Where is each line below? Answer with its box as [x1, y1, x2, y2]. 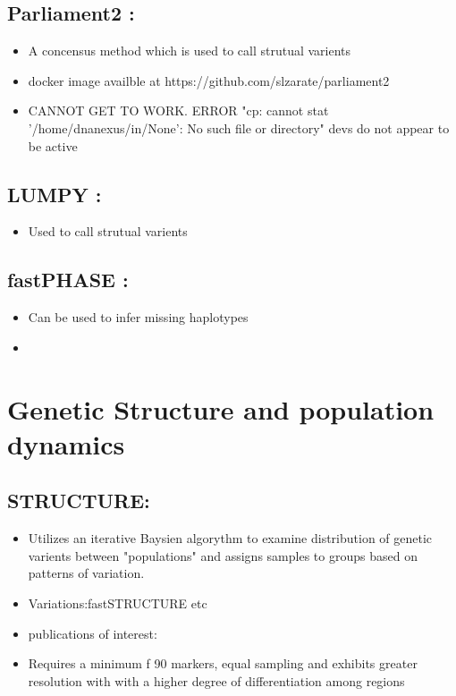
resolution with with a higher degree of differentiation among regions [28, 671, 405, 690]
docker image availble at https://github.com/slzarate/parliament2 [28, 71, 390, 89]
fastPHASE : [7, 266, 129, 293]
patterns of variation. [28, 564, 145, 582]
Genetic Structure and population [7, 390, 435, 427]
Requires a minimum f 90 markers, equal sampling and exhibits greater [28, 654, 418, 673]
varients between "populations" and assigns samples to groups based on [28, 546, 418, 564]
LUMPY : [7, 180, 102, 208]
